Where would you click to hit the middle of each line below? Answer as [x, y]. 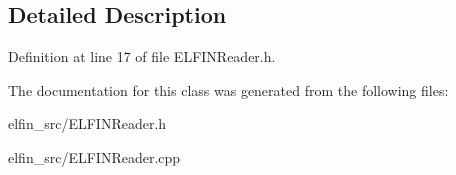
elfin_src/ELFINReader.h [87, 123]
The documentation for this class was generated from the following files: [228, 89]
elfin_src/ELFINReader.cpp [94, 156]
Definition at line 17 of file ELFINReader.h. [142, 56]
